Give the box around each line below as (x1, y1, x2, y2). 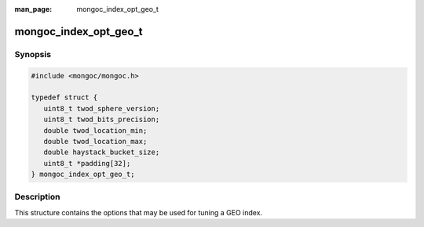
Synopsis (14, 49, 51, 59)
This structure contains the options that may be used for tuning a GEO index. (14, 207, 263, 217)
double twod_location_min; (43, 126, 148, 135)
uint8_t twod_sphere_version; (43, 104, 160, 113)
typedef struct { (31, 93, 98, 102)
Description (14, 192, 60, 203)
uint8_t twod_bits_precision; (43, 115, 160, 124)
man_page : (14, 5, 53, 13)
